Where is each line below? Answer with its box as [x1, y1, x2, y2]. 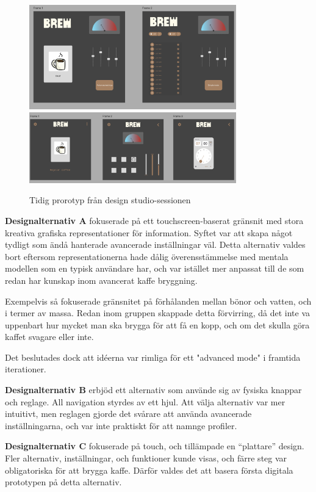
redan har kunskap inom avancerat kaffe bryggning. [5, 273, 198, 286]
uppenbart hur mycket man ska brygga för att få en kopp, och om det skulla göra [5, 318, 310, 331]
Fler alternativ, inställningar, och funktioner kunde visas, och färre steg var [5, 452, 287, 465]
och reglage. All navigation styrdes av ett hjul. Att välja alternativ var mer [5, 395, 285, 408]
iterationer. [5, 363, 46, 375]
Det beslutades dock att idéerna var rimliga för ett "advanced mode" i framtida [5, 350, 301, 363]
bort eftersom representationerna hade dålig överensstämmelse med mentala [5, 250, 289, 262]
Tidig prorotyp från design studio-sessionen [29, 194, 191, 206]
